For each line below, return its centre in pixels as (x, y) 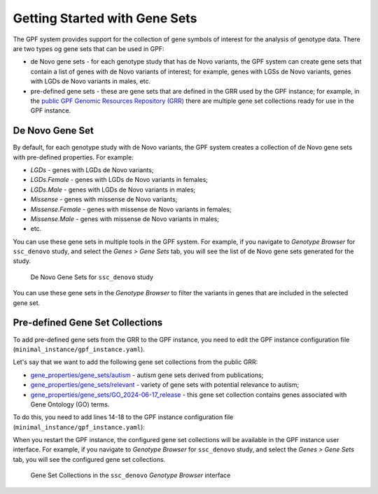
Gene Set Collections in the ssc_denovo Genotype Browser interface (131, 475)
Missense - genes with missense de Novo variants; (104, 199)
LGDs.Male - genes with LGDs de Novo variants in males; (113, 190)
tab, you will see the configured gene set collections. (89, 459)
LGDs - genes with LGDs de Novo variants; (92, 170)
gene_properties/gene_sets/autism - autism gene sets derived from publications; (147, 375)
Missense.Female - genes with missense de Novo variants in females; (131, 209)
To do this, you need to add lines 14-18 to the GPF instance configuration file (123, 417)
